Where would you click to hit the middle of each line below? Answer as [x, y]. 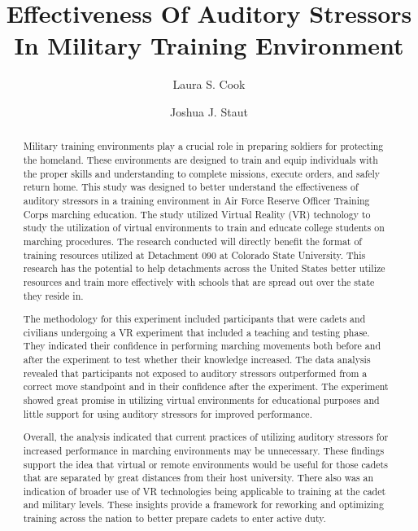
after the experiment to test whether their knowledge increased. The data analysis [197, 360]
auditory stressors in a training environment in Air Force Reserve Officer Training [196, 200]
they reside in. [53, 295]
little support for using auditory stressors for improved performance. [168, 413]
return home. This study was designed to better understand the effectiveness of [191, 187]
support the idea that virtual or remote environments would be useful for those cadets [205, 464]
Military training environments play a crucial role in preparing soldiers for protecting [203, 146]
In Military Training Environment [209, 45]
